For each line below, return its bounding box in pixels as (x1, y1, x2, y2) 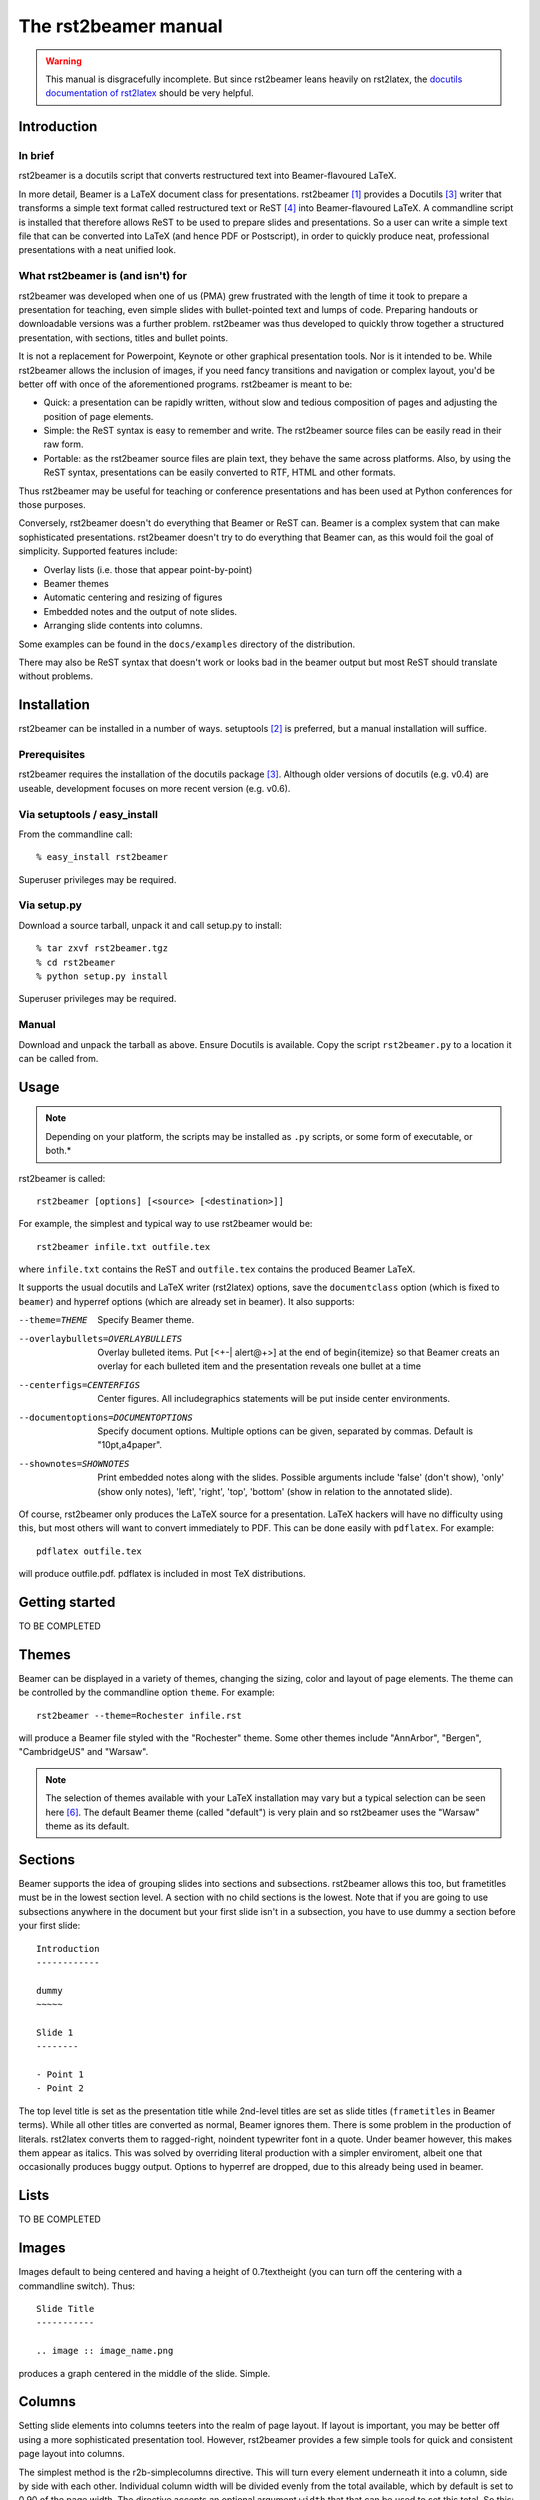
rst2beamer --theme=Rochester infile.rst (36, 1710, 242, 1721)
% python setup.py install (36, 971, 169, 982)
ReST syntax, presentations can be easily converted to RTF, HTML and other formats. (43, 466, 396, 479)
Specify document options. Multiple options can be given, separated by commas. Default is (97, 1425, 474, 1437)
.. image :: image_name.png (36, 2345, 174, 2357)
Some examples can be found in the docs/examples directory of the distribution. (18, 638, 356, 650)
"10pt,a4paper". (97, 1439, 163, 1451)
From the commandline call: (18, 828, 134, 840)
